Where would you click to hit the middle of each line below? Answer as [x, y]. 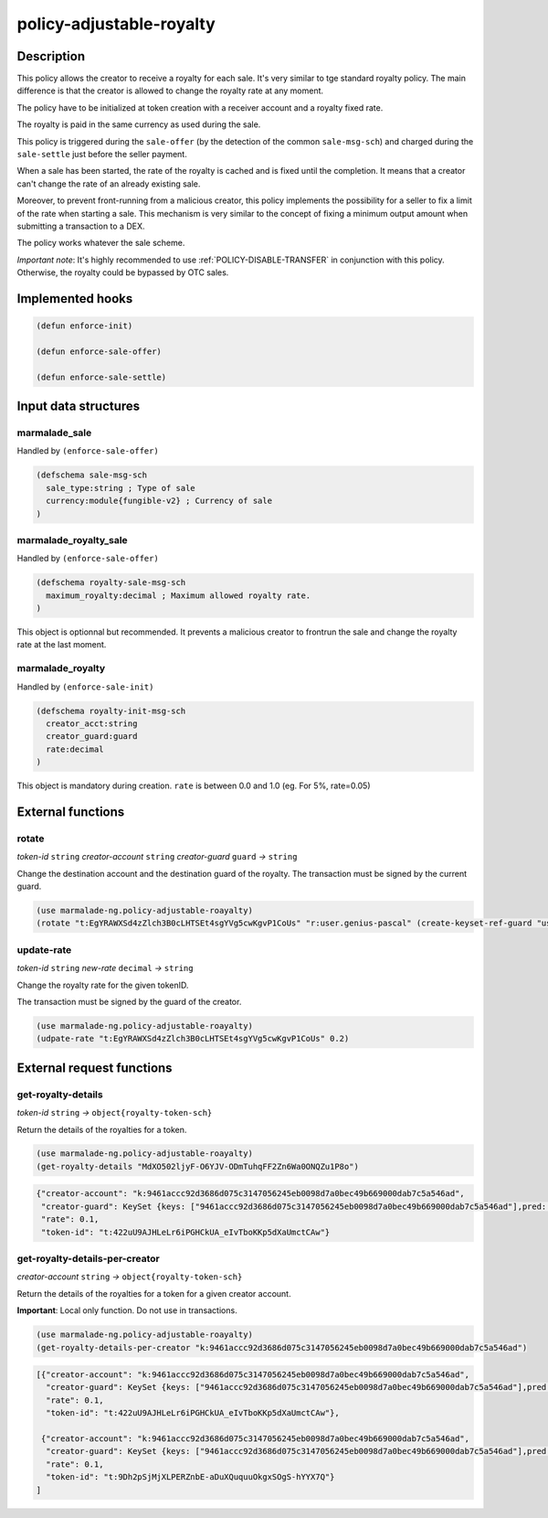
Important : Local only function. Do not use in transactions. [127, 1310]
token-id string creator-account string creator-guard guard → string [157, 857]
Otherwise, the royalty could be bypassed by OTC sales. [123, 273]
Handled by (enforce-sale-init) [85, 687]
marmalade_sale [54, 433]
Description [51, 56]
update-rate [44, 949]
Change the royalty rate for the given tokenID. [103, 985]
